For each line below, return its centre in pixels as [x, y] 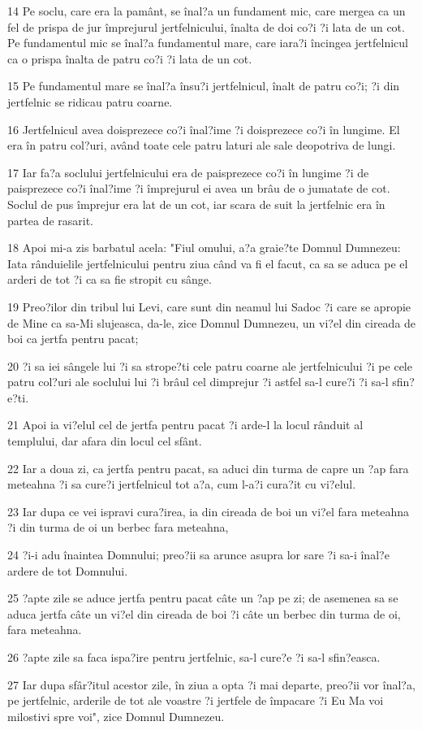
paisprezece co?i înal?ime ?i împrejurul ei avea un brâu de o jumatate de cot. [199, 188]
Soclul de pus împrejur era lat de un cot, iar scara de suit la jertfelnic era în [196, 204]
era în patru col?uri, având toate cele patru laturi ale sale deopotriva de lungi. [202, 145]
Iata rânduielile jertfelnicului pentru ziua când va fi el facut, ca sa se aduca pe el [208, 263]
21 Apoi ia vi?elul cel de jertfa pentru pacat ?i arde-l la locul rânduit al [185, 425]
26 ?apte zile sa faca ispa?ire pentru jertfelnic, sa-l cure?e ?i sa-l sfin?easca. [194, 657]
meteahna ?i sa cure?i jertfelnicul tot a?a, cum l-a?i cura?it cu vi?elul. [182, 484]
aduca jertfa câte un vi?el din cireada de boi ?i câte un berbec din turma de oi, [204, 613]
